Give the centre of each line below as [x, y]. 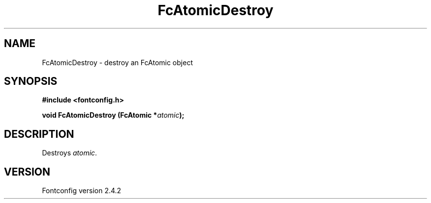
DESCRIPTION [39, 134]
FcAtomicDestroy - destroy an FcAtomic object [117, 62]
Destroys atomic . [70, 153]
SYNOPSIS [31, 81]
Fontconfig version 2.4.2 [82, 191]
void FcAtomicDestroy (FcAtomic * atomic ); [113, 115]
